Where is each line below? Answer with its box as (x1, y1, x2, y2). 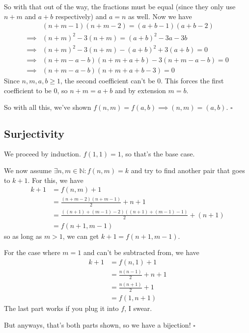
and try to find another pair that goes (131, 165, 245, 175)
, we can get (62, 231, 99, 241)
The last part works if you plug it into (4, 303, 119, 313)
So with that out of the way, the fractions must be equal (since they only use (4, 1, 236, 11)
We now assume (4, 165, 52, 175)
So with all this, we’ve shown (4, 102, 91, 112)
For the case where (4, 247, 60, 257)
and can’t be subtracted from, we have (83, 247, 199, 257)
